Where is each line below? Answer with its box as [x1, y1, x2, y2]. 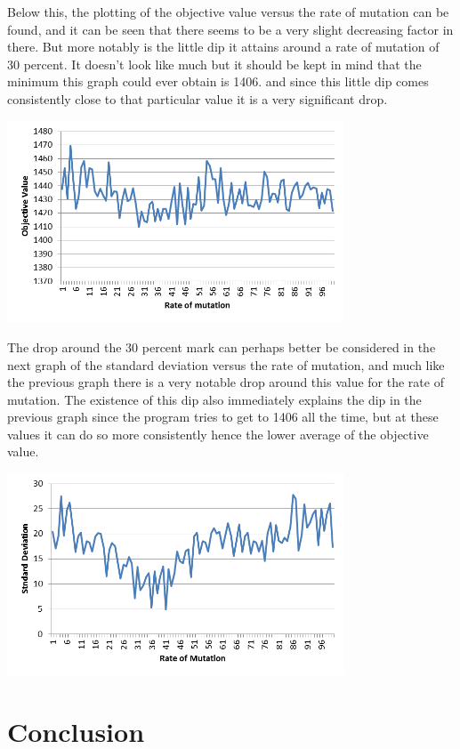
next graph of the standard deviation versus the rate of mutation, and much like [7, 355, 445, 374]
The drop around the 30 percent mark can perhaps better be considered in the [7, 337, 436, 356]
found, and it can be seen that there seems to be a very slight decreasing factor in [7, 20, 454, 38]
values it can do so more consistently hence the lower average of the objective [7, 424, 429, 443]
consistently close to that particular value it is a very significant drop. [7, 89, 388, 108]
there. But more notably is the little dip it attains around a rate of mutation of [7, 37, 440, 56]
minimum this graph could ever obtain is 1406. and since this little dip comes [7, 72, 429, 91]
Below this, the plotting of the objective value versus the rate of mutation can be [7, 3, 449, 20]
